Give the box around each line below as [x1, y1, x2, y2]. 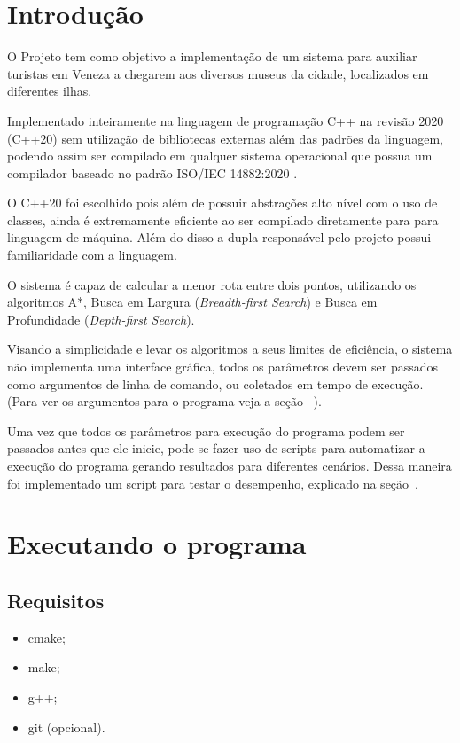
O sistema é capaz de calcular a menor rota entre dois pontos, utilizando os [7, 275, 417, 293]
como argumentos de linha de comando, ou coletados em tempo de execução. [7, 374, 424, 393]
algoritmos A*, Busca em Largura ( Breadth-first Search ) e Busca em [7, 293, 378, 311]
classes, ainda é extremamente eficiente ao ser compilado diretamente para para [7, 210, 439, 229]
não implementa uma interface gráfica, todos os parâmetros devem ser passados [7, 357, 439, 376]
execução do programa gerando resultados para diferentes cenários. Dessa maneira [7, 457, 452, 474]
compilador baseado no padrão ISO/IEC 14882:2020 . [7, 163, 298, 182]
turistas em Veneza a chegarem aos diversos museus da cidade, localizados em [7, 64, 429, 82]
